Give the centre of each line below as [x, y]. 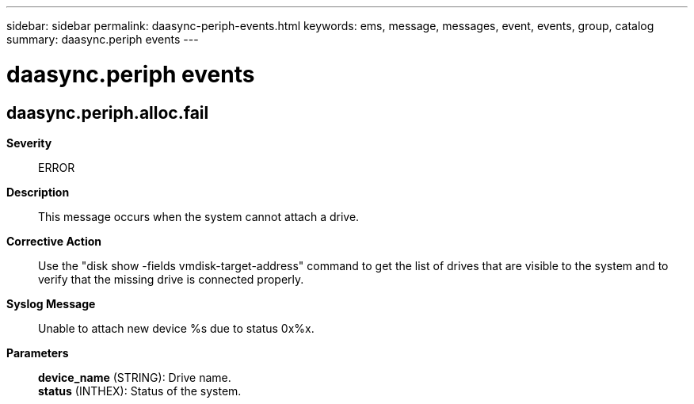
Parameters [38, 353]
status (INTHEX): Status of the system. [140, 391]
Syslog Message [51, 303]
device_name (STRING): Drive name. [135, 377]
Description [38, 192]
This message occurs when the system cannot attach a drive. [199, 216]
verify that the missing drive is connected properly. [171, 279]
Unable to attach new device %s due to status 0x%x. [176, 328]
